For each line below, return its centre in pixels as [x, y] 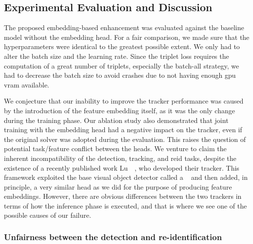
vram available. [27, 84]
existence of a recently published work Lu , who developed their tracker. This [122, 167]
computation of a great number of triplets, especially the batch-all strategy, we [122, 65]
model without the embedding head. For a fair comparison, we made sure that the [127, 37]
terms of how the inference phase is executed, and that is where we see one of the [126, 205]
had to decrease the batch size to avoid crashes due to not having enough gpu [120, 75]
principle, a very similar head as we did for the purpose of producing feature [118, 186]
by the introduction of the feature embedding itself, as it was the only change [119, 110]
